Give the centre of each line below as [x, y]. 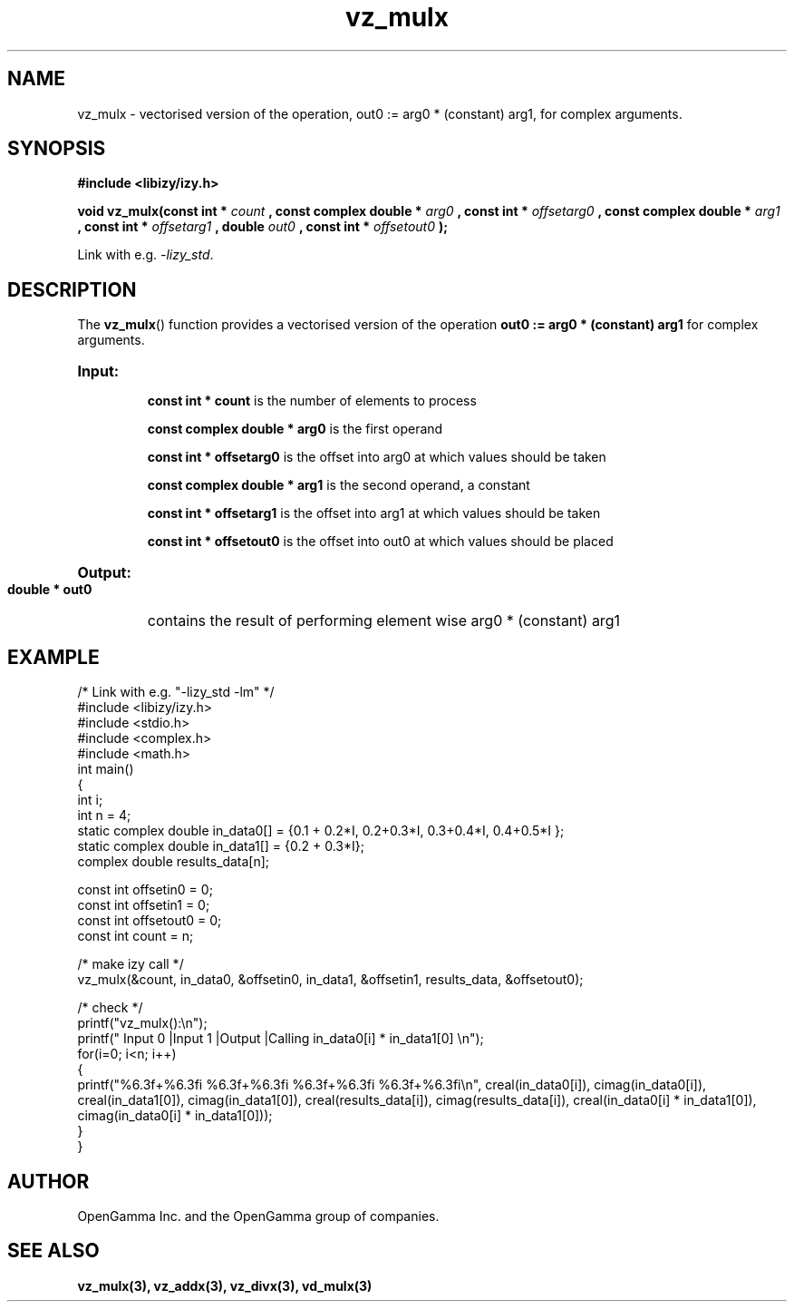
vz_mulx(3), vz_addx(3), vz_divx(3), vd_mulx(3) [225, 1285]
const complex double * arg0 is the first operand [295, 429]
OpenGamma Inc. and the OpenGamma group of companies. [258, 1216]
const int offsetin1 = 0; [144, 905]
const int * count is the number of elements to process [312, 401]
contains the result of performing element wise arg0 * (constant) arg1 [383, 621]
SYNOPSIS [57, 149]
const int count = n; [136, 936]
